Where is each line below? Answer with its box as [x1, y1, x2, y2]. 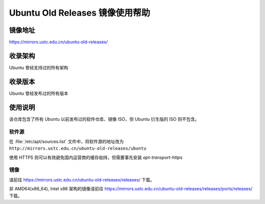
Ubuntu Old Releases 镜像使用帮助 [9, 7, 150, 18]
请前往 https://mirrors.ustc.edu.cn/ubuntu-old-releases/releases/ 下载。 [9, 177, 155, 182]
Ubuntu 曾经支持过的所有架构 [9, 64, 69, 71]
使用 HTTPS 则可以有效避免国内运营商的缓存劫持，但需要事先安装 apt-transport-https [9, 154, 183, 160]
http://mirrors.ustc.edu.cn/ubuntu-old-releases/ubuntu [9, 146, 147, 152]
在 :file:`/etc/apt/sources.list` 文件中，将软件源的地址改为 [9, 138, 124, 144]
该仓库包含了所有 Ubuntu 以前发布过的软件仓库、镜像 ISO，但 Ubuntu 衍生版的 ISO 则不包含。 [9, 116, 200, 122]
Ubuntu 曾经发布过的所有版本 [9, 90, 69, 96]
